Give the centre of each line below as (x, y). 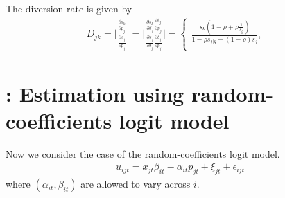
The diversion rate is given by (69, 8)
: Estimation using (95, 93)
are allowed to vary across (136, 184)
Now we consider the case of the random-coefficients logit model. (143, 153)
